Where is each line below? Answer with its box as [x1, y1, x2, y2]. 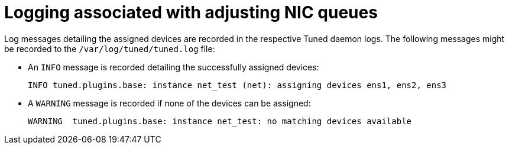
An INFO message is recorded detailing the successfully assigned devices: [28, 61, 319, 72]
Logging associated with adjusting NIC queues [4, 2, 378, 22]
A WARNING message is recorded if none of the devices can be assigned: [28, 98, 311, 108]
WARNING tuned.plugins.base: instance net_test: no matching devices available [28, 116, 412, 126]
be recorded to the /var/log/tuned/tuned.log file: [4, 43, 215, 54]
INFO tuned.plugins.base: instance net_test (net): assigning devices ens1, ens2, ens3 [28, 80, 447, 90]
